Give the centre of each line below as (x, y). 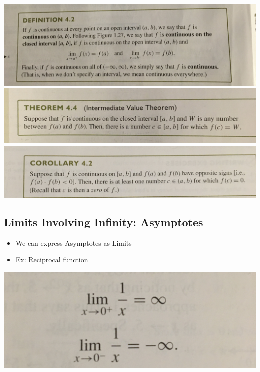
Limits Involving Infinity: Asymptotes (104, 221)
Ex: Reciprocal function (52, 259)
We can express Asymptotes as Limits (74, 242)
